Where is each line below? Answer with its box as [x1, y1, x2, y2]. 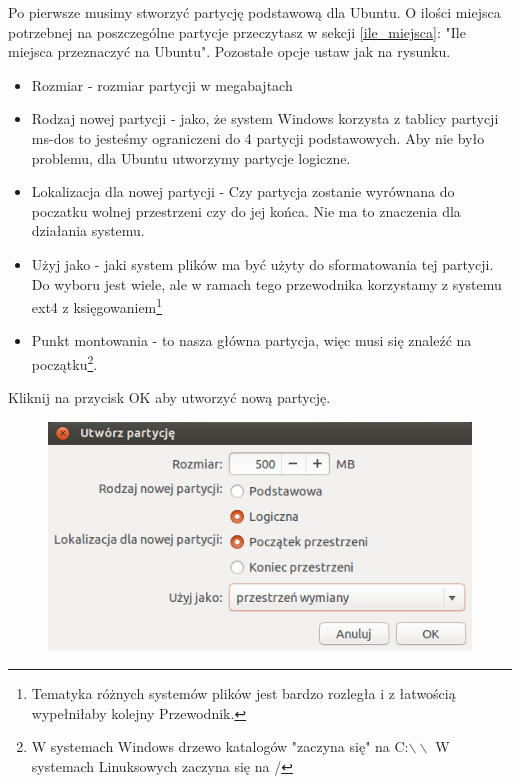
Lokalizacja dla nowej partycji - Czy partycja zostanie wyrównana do [31, 181, 455, 202]
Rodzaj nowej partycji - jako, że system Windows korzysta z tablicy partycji [31, 108, 499, 129]
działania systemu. [31, 220, 145, 241]
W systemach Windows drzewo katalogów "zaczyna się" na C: [31, 736, 409, 757]
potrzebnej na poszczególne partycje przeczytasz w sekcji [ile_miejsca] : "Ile [8, 21, 466, 42]
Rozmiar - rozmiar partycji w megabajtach [31, 74, 293, 95]
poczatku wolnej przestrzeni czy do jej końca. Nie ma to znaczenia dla [31, 200, 461, 221]
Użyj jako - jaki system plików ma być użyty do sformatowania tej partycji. [31, 253, 494, 274]
